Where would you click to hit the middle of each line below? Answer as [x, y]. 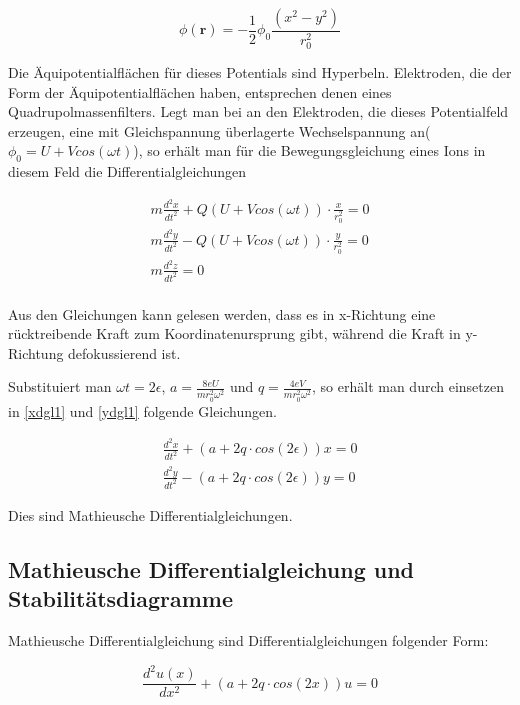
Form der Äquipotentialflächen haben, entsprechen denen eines [200, 91]
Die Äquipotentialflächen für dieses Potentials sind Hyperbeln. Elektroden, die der [260, 72]
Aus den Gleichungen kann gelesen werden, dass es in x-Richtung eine [222, 313]
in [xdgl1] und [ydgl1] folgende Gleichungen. [142, 410]
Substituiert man [60, 386]
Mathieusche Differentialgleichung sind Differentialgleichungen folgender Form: [248, 640]
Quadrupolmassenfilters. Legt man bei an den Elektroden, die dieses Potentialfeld [258, 111]
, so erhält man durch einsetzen [408, 386]
